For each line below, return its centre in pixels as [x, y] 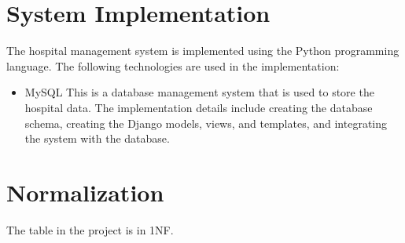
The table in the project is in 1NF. [90, 229]
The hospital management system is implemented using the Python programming [203, 51]
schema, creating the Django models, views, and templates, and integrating [206, 123]
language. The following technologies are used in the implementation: [173, 65]
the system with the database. [97, 138]
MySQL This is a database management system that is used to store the [199, 92]
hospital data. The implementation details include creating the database [199, 107]
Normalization [85, 192]
